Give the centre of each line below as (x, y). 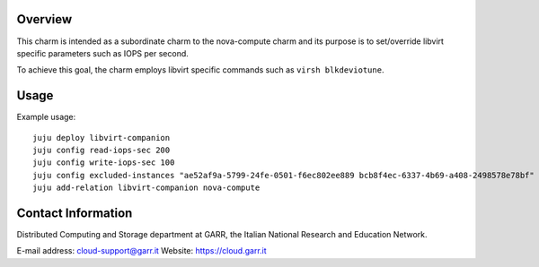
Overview (44, 19)
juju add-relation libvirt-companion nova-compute (146, 188)
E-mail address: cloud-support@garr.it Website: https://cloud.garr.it (141, 251)
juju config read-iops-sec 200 (102, 150)
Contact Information (75, 213)
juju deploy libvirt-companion (102, 138)
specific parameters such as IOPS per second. (102, 53)
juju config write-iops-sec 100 (104, 163)
